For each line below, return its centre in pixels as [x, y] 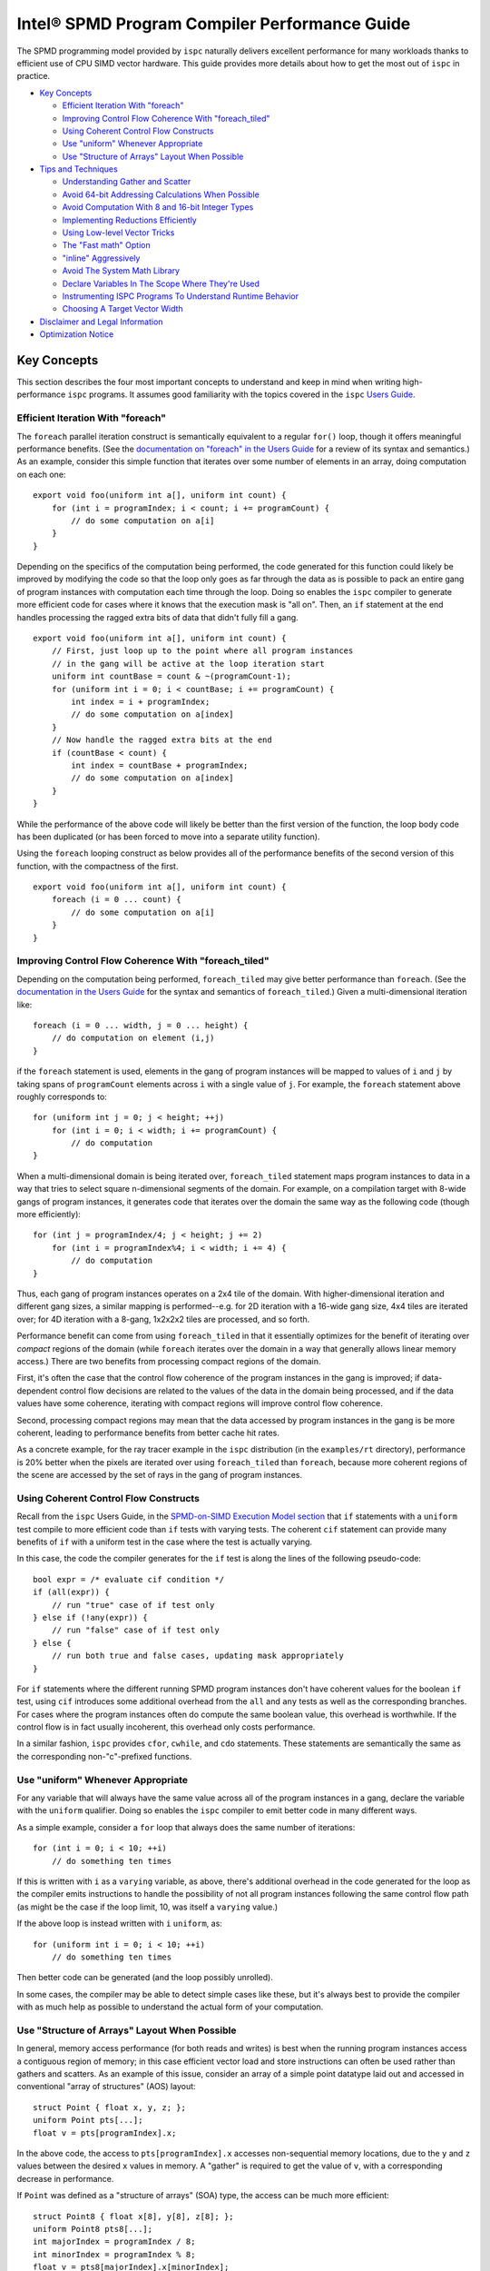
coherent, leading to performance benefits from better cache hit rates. [148, 1433]
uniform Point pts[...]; [88, 2120]
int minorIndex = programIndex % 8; [114, 2254]
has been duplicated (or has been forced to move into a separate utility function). [168, 837]
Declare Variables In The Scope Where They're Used [161, 283]
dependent [37, 1391]
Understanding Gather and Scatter [127, 182]
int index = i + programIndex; [141, 702]
